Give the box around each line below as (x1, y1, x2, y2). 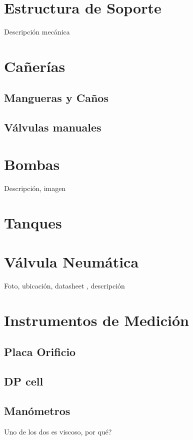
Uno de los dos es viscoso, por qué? (4, 426, 112, 436)
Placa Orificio (4, 344, 76, 359)
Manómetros (4, 402, 70, 418)
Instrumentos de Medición (4, 309, 189, 330)
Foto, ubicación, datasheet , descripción (4, 280, 125, 290)
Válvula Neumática (4, 251, 139, 271)
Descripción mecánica (4, 26, 70, 37)
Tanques (4, 212, 62, 232)
